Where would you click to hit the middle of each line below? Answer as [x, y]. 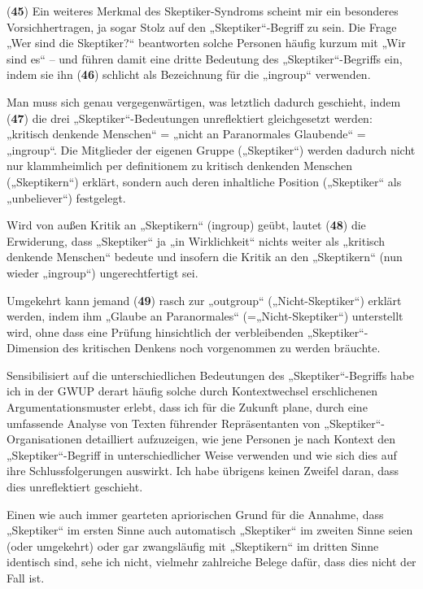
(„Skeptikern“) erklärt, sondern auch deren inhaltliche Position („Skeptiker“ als [204, 181]
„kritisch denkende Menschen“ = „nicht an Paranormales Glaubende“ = [186, 134]
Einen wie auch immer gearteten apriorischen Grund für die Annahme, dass [195, 514]
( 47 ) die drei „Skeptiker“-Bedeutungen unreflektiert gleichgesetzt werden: [190, 118]
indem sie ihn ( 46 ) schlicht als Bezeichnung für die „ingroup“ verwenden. [189, 74]
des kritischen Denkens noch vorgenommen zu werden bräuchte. [222, 348]
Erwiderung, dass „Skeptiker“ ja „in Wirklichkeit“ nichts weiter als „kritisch [196, 240]
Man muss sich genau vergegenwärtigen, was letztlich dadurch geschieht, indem [204, 101]
